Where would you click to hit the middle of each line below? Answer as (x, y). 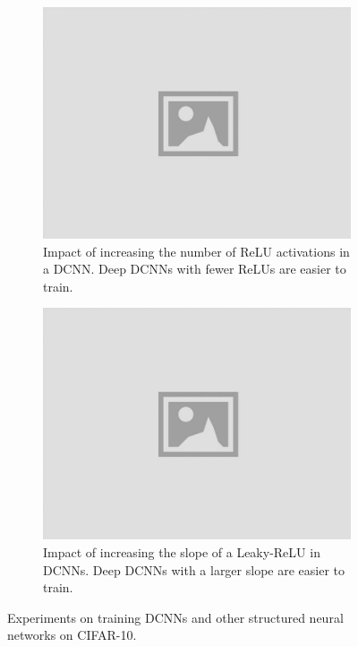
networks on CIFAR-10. (72, 635)
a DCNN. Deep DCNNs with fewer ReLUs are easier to (195, 269)
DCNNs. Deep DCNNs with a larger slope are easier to (194, 569)
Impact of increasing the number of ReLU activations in (196, 251)
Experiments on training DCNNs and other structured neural (175, 617)
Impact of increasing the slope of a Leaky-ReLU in (182, 551)
